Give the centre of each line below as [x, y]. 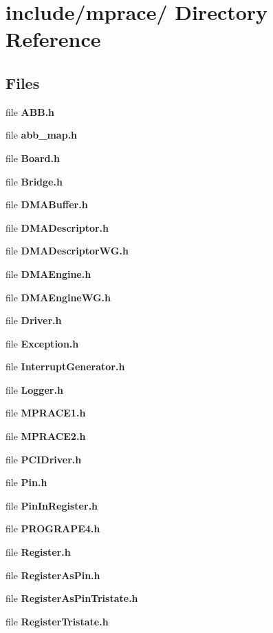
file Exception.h [42, 343]
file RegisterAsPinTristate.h [72, 598]
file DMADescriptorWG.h [67, 251]
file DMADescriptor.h [57, 227]
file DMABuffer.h [47, 204]
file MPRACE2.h [46, 436]
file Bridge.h [34, 181]
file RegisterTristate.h [57, 621]
